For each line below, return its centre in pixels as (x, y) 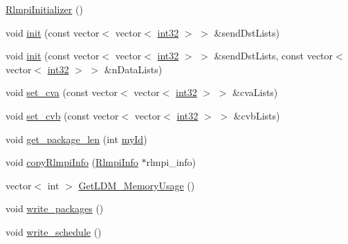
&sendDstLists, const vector (274, 56)
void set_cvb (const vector (62, 115)
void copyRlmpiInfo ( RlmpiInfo (72, 162)
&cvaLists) (255, 92)
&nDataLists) (133, 69)
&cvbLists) (257, 115)
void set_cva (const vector (62, 92)
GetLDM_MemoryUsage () (137, 185)
